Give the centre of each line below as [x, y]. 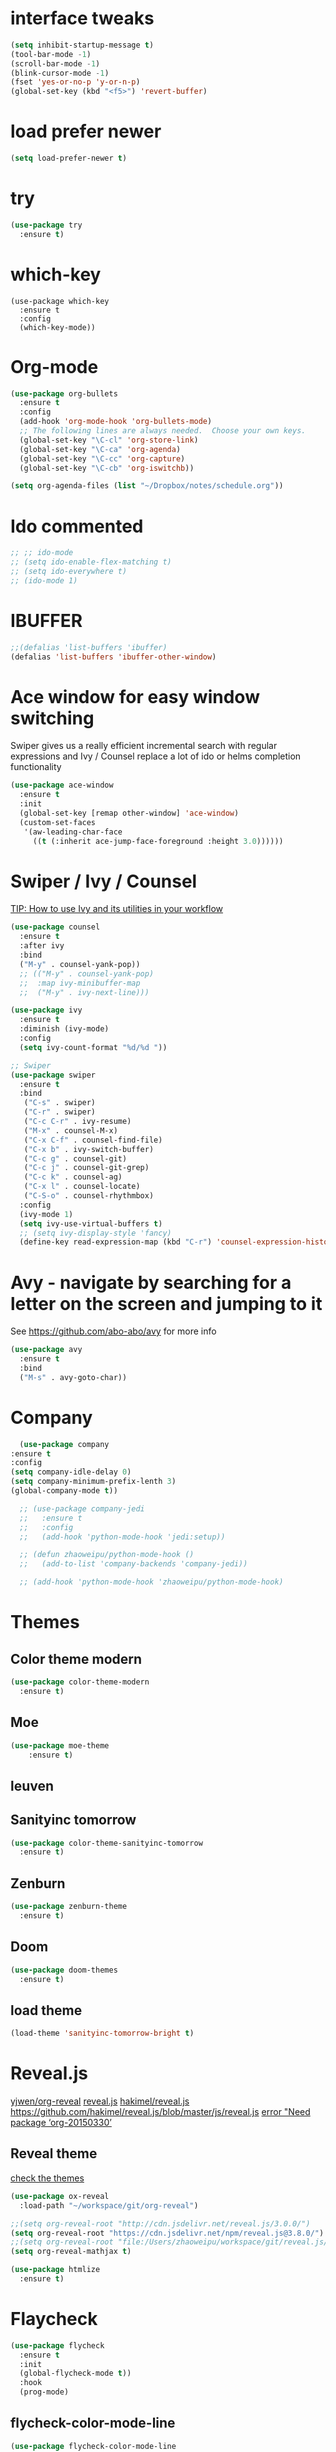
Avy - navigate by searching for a [151, 1282]
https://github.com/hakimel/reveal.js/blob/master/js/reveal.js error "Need [160, 2112]
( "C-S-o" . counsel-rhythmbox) [89, 1196]
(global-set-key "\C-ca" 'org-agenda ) [100, 449]
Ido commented [77, 526]
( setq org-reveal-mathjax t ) [71, 2252]
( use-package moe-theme [60, 1745]
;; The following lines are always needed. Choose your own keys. [163, 431]
